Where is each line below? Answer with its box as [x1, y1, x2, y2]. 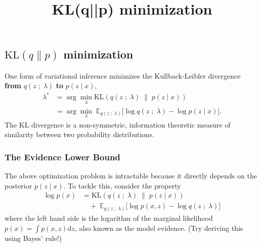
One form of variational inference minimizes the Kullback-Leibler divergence [5, 70, 241, 81]
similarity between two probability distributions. [5, 129, 154, 140]
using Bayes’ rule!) [5, 232, 62, 243]
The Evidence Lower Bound [5, 150, 120, 163]
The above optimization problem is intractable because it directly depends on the [5, 170, 257, 181]
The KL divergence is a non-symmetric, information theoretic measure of [5, 119, 231, 130]
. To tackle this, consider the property [63, 180, 181, 191]
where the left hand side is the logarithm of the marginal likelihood [5, 212, 213, 223]
